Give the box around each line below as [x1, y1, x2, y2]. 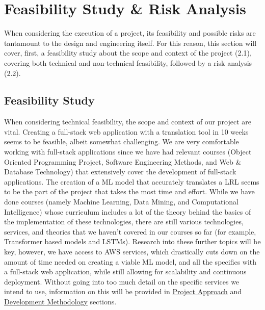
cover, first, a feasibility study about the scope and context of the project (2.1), [4, 47, 252, 58]
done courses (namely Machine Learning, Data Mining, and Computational [4, 196, 238, 207]
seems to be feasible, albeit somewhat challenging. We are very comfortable [4, 136, 239, 147]
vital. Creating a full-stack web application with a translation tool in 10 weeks [4, 126, 249, 137]
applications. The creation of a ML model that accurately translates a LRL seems [4, 176, 259, 187]
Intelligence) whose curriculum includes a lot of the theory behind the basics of [4, 206, 251, 217]
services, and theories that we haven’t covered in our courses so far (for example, [4, 226, 256, 237]
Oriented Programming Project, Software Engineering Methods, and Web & [4, 156, 242, 167]
